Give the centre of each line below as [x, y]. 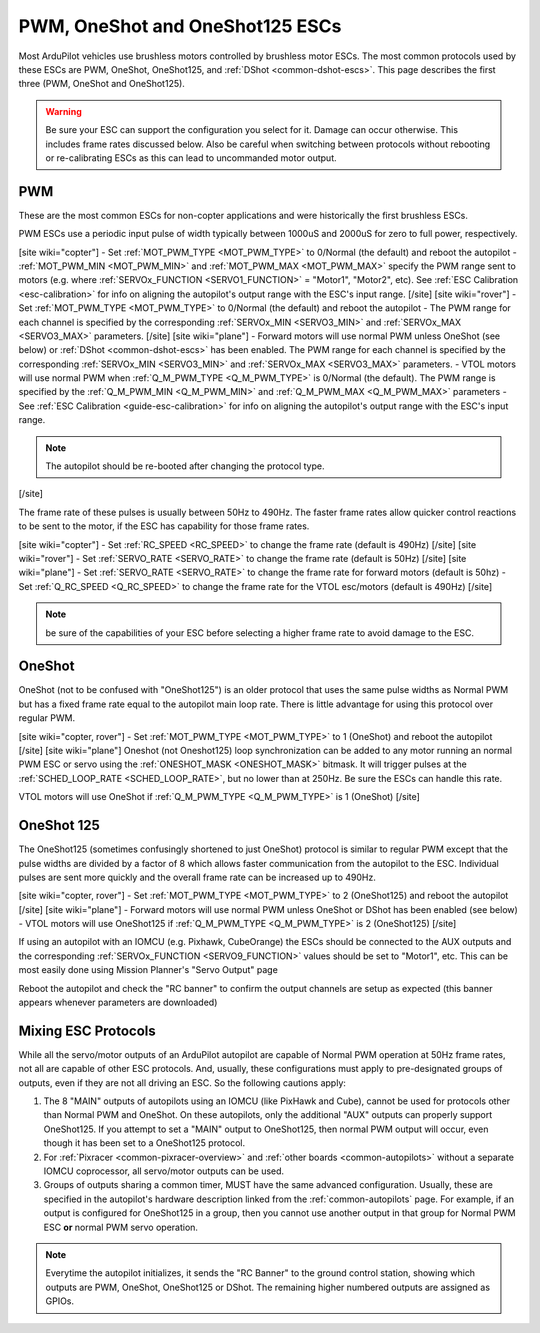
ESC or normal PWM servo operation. [121, 1227]
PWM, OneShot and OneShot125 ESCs [180, 26]
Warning [63, 111]
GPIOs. [60, 1301]
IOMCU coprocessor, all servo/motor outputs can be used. [164, 1171]
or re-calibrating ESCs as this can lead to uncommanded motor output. [191, 157]
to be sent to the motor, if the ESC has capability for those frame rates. [164, 526]
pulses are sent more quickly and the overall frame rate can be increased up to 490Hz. [197, 877]
